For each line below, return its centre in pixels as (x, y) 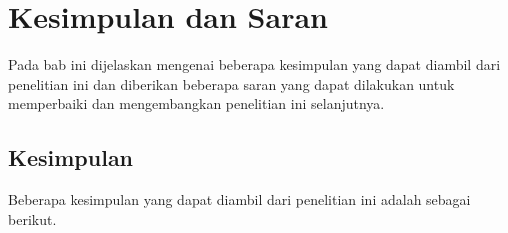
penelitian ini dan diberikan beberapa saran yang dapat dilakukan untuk (231, 83)
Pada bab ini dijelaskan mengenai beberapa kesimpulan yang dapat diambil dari (254, 64)
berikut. (32, 218)
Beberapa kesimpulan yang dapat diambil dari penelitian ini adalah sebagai (239, 199)
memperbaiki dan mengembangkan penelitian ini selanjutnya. (196, 103)
